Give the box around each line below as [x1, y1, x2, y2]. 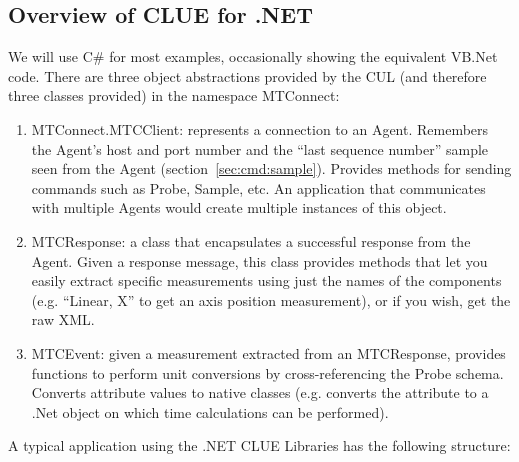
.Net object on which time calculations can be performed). [31, 401, 389, 422]
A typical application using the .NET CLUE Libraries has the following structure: [8, 435, 511, 456]
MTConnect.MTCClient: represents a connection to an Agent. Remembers [31, 118, 489, 139]
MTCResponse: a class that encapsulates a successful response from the [31, 230, 471, 251]
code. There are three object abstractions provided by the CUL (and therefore [8, 65, 487, 86]
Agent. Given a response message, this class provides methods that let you [31, 250, 488, 271]
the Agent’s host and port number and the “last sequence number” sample [31, 138, 489, 159]
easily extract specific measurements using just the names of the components [31, 270, 502, 291]
